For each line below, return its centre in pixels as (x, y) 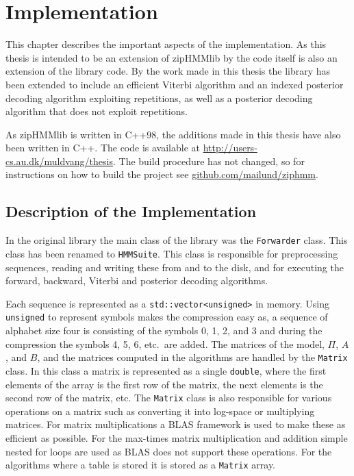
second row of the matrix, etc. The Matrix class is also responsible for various (169, 398)
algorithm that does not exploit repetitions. (97, 111)
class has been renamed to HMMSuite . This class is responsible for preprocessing (172, 253)
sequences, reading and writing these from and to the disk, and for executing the (175, 267)
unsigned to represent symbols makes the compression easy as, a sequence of (167, 317)
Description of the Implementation (131, 211)
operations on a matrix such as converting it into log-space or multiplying (160, 411)
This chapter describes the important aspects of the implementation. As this (166, 44)
